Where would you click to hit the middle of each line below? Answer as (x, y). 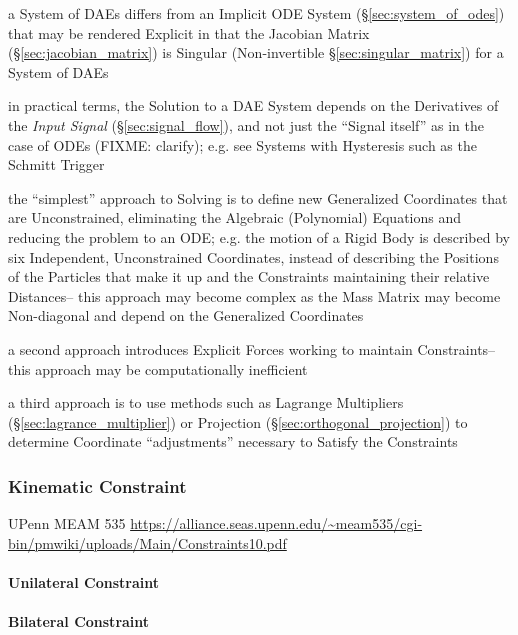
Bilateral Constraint (79, 621)
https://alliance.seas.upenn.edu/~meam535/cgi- (276, 523)
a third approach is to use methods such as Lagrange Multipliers (206, 402)
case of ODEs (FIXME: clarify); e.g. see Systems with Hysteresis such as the (242, 144)
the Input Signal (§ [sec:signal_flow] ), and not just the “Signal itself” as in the (246, 124)
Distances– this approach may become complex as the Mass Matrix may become (254, 295)
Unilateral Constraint (83, 581)
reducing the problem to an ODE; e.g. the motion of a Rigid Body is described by (259, 236)
